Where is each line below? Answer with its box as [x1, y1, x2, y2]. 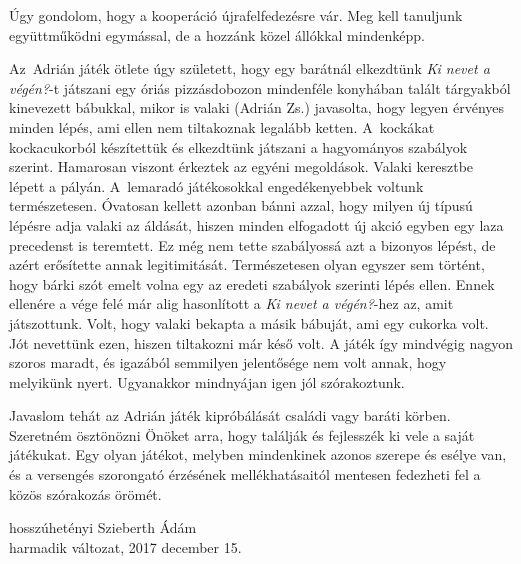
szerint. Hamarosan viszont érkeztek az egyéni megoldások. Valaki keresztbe [9, 156, 474, 177]
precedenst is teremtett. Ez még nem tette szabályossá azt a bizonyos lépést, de [9, 234, 496, 255]
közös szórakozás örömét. [9, 483, 162, 504]
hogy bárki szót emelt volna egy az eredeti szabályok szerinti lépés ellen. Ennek [9, 273, 495, 294]
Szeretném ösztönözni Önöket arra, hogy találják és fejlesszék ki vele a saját [9, 424, 475, 445]
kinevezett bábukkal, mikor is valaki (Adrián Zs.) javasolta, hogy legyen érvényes [9, 97, 505, 118]
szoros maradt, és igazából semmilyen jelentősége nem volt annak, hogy [9, 352, 447, 373]
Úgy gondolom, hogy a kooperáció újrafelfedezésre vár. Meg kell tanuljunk [9, 5, 463, 25]
